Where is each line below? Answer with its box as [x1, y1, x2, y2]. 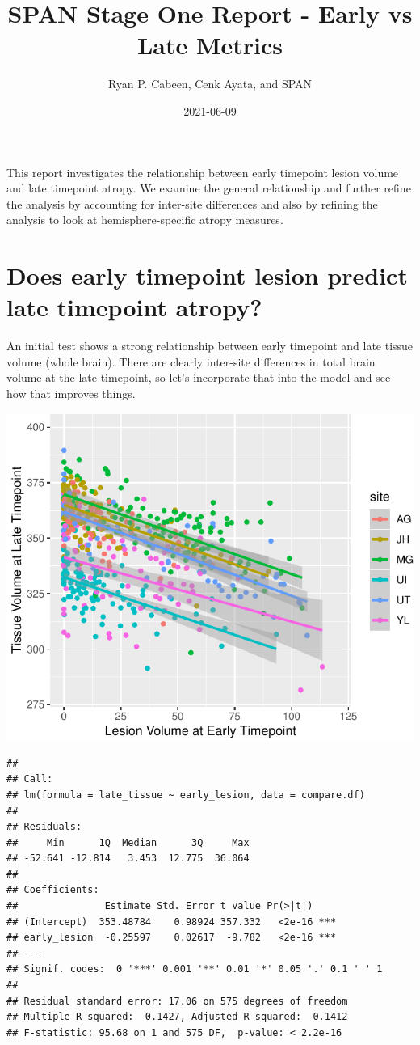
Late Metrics [136, 28, 283, 61]
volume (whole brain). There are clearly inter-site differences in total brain [6, 353, 376, 370]
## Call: [6, 773, 53, 785]
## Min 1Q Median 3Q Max [6, 836, 250, 848]
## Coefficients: [6, 884, 99, 896]
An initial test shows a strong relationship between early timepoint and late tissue [6, 337, 414, 354]
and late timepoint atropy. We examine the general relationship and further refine [6, 180, 411, 197]
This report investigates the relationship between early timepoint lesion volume [6, 163, 399, 180]
